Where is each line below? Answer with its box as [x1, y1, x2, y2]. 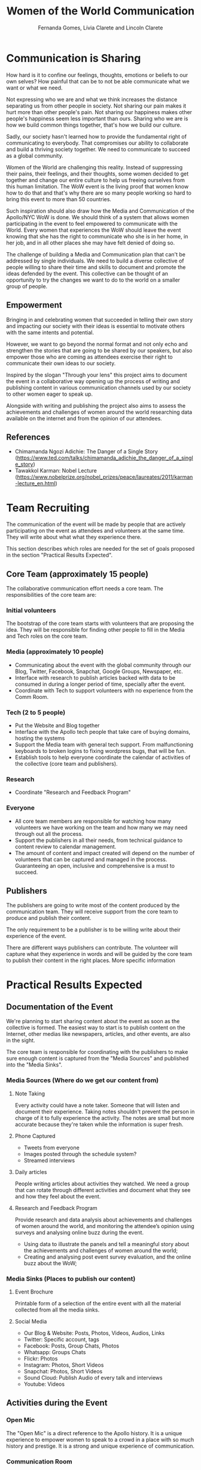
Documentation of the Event [6, 1002, 114, 1012]
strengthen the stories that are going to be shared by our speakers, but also [6, 346, 193, 354]
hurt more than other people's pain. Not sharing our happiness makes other [6, 108, 193, 115]
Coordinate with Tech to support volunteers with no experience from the [14, 686, 193, 694]
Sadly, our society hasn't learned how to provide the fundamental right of [6, 133, 187, 140]
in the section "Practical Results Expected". [6, 551, 112, 559]
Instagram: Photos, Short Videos [23, 1361, 104, 1369]
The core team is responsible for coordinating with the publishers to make [6, 1048, 188, 1056]
